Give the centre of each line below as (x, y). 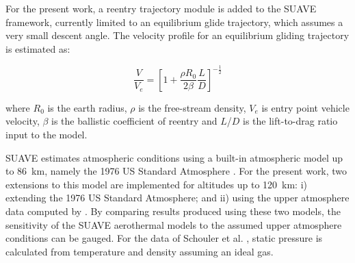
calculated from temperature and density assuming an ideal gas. (140, 251)
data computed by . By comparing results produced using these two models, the (173, 211)
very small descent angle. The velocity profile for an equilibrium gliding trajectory (177, 35)
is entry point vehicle (305, 107)
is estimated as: (38, 48)
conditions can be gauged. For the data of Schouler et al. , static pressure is (164, 238)
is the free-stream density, (192, 107)
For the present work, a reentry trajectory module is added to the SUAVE (161, 8)
